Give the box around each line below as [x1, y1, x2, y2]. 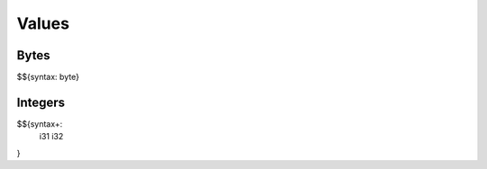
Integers [16, 94, 66, 110]
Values [16, 13, 69, 33]
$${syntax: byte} [16, 72, 80, 83]
